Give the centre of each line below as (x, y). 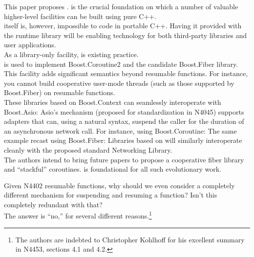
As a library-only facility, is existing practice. (71, 54)
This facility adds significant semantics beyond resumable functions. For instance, (126, 73)
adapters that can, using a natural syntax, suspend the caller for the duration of (124, 121)
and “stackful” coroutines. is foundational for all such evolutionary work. (113, 169)
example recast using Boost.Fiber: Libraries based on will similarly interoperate (123, 140)
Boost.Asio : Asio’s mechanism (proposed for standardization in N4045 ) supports (124, 111)
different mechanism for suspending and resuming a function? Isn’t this (111, 195)
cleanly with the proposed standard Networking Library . (88, 149)
